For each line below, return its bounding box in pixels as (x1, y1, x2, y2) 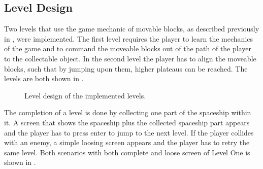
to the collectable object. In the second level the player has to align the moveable (4, 53, 256, 63)
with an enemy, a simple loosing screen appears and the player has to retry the (4, 137, 250, 148)
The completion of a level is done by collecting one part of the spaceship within (4, 107, 251, 118)
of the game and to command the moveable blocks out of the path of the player (4, 43, 251, 54)
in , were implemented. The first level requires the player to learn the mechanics (4, 33, 253, 44)
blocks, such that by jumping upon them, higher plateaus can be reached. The (4, 63, 248, 74)
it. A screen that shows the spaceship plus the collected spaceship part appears (4, 117, 250, 127)
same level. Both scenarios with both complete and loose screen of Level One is (4, 147, 250, 157)
